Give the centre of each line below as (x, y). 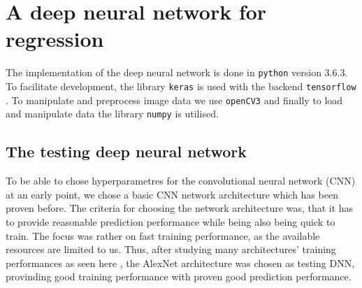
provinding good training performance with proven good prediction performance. (179, 276)
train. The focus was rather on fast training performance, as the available (163, 235)
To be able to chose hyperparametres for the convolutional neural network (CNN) (181, 181)
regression (55, 39)
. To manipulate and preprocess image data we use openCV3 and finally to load (174, 100)
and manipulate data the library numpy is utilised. (112, 114)
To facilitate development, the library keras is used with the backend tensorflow (181, 86)
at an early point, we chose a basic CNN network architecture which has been (172, 194)
